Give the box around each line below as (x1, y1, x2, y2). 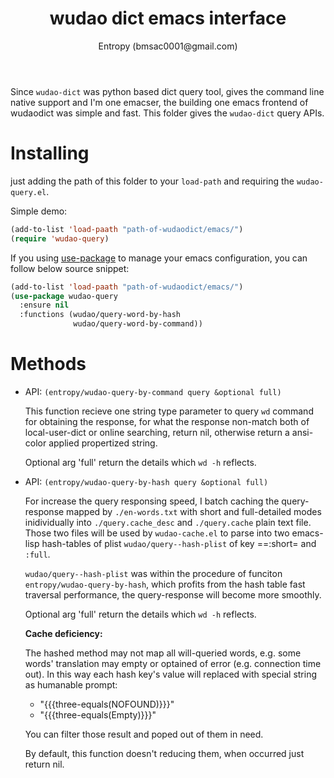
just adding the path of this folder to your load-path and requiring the (10, 175, 295, 187)
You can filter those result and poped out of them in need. (24, 728, 264, 740)
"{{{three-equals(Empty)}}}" (39, 708, 157, 721)
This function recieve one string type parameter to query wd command (24, 405, 314, 417)
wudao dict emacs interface (49, 7, 287, 30)
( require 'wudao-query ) (10, 233, 110, 244)
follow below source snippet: (10, 262, 130, 274)
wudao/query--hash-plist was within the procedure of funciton (24, 567, 283, 579)
